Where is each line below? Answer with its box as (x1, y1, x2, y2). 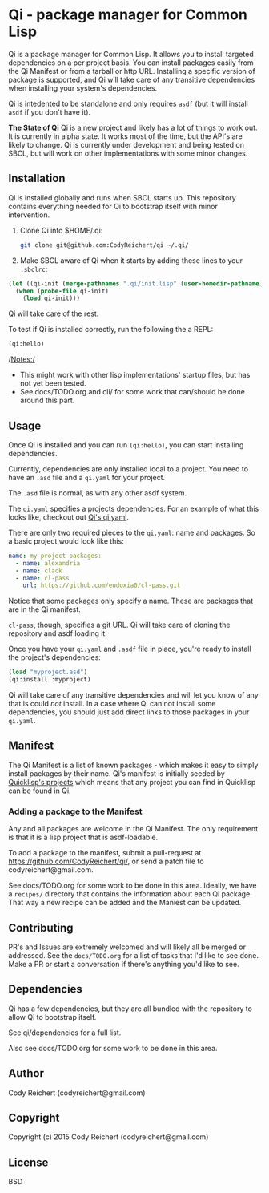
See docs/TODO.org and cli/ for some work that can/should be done (19, 387, 246, 397)
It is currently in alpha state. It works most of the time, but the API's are (8, 131, 243, 141)
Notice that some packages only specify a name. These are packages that (8, 596, 254, 606)
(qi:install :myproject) (8, 676, 91, 684)
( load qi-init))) (22, 294, 81, 302)
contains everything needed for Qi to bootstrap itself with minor (8, 201, 218, 211)
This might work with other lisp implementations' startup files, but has (19, 370, 251, 380)
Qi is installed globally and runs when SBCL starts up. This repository (8, 192, 236, 202)
